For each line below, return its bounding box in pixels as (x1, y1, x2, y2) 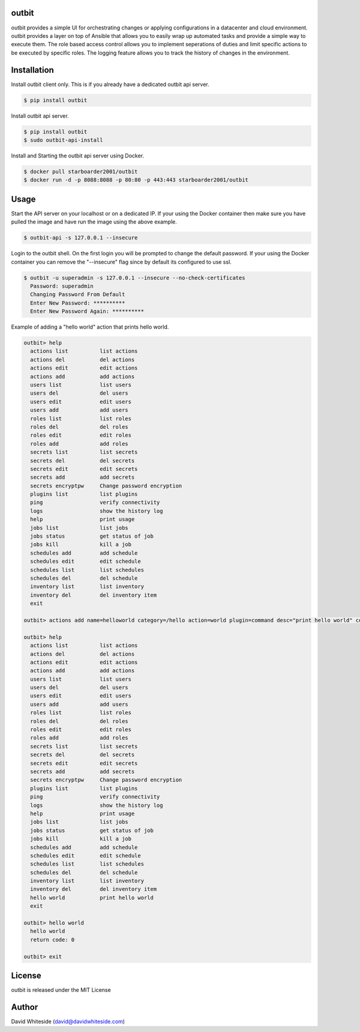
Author (11, 1002, 38, 1012)
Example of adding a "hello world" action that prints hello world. (11, 323, 169, 330)
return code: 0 (30, 936, 75, 943)
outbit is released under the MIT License (11, 986, 111, 994)
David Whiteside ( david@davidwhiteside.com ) (11, 1018, 125, 1025)
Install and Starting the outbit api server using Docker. (11, 152, 144, 159)
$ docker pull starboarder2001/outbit (23, 168, 138, 175)
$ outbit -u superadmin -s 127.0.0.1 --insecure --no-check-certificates (23, 274, 245, 281)
